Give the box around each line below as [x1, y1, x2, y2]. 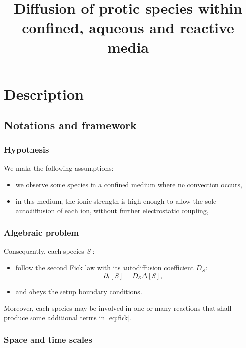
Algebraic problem [4, 226, 79, 239]
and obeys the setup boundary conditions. [15, 286, 142, 296]
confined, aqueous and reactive [22, 17, 234, 37]
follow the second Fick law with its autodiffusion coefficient [15, 262, 194, 273]
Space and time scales [4, 333, 92, 346]
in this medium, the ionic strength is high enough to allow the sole [15, 196, 216, 206]
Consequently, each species [4, 245, 84, 256]
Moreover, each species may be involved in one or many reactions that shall [4, 303, 232, 313]
